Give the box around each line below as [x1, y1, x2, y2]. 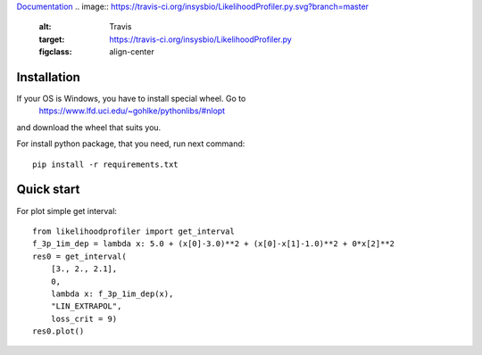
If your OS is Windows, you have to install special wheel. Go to [16, 94, 246, 104]
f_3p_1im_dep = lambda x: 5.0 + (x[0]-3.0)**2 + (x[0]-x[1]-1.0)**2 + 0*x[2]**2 [32, 239, 395, 249]
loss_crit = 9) [50, 313, 118, 324]
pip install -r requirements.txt [32, 159, 179, 169]
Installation [16, 70, 80, 85]
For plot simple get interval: [16, 205, 118, 216]
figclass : [38, 46, 72, 57]
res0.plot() [32, 326, 85, 336]
